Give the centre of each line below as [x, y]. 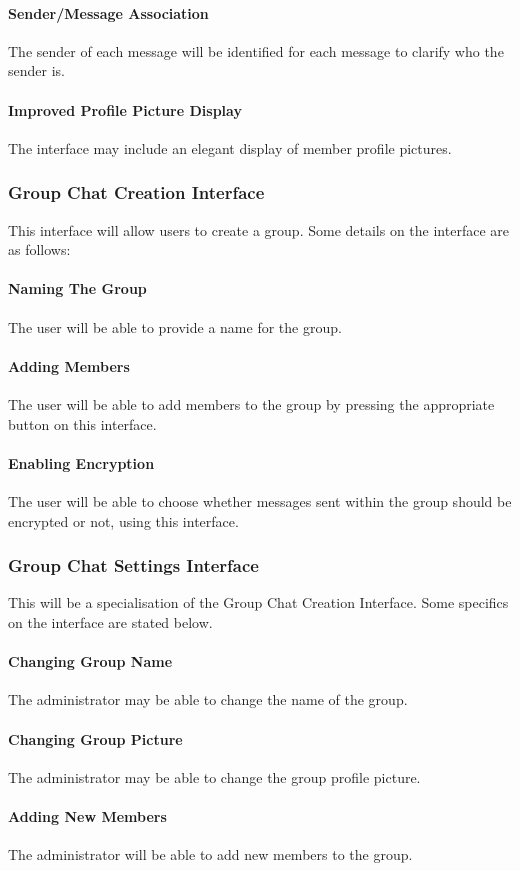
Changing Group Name [90, 661]
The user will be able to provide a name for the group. [175, 326]
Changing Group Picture [95, 738]
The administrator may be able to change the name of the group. [208, 699]
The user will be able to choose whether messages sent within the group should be [260, 500]
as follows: [39, 249]
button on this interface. [82, 423]
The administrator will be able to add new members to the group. [210, 854]
